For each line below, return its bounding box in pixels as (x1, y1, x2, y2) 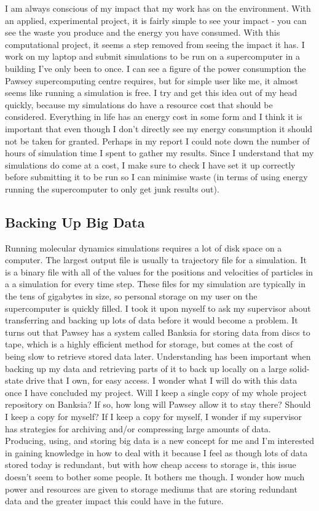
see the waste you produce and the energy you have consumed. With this (5, 26, 280, 39)
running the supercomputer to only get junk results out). (5, 182, 219, 195)
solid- (289, 362, 310, 374)
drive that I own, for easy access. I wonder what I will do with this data (26, 374, 297, 387)
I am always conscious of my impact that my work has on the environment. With (5, 2, 311, 14)
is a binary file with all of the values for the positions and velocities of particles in (5, 265, 313, 278)
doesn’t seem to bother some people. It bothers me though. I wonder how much (5, 470, 305, 483)
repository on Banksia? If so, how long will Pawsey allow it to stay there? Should (5, 398, 311, 411)
